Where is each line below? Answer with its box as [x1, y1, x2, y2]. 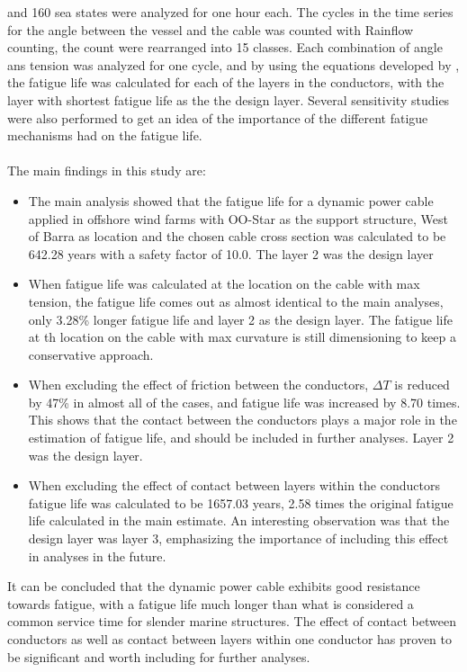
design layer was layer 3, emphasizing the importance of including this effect [28, 529, 449, 548]
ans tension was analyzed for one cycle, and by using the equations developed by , [7, 55, 460, 74]
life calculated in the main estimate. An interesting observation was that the [28, 511, 450, 530]
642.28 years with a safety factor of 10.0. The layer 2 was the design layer [28, 244, 434, 263]
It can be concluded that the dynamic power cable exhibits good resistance [7, 577, 420, 596]
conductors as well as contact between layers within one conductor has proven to [7, 630, 452, 648]
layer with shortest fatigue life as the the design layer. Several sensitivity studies [7, 90, 450, 109]
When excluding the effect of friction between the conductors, [28, 375, 369, 394]
